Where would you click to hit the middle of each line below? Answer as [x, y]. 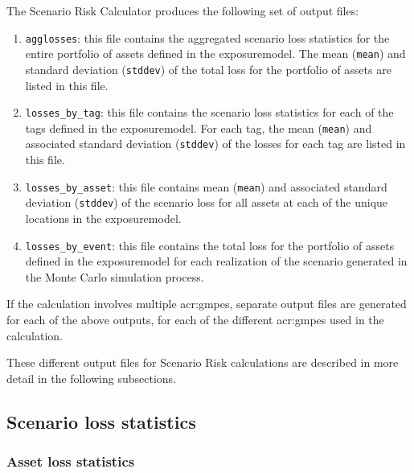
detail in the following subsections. [92, 378]
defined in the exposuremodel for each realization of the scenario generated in [216, 261]
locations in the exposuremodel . [103, 218]
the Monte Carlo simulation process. [115, 276]
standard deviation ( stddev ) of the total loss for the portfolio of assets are [208, 69]
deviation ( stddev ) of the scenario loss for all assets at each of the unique [207, 202]
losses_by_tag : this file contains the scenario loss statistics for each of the [209, 112]
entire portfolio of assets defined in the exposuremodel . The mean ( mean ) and [215, 53]
